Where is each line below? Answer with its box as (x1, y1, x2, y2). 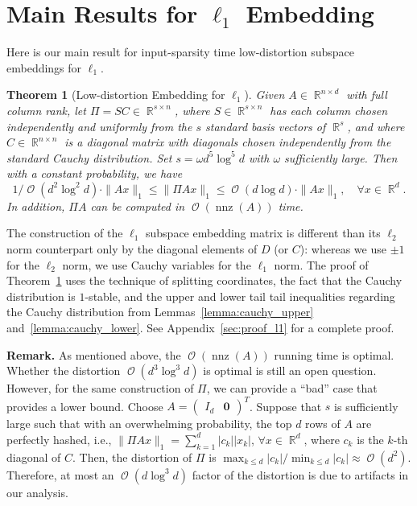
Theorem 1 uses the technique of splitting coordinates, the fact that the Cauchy (6, 272, 403, 289)
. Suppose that (250, 397, 322, 414)
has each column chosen (270, 101, 387, 118)
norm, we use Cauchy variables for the (62, 256, 251, 273)
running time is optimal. (274, 346, 394, 363)
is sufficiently (334, 397, 398, 414)
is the (357, 430, 384, 447)
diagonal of (6, 448, 61, 465)
